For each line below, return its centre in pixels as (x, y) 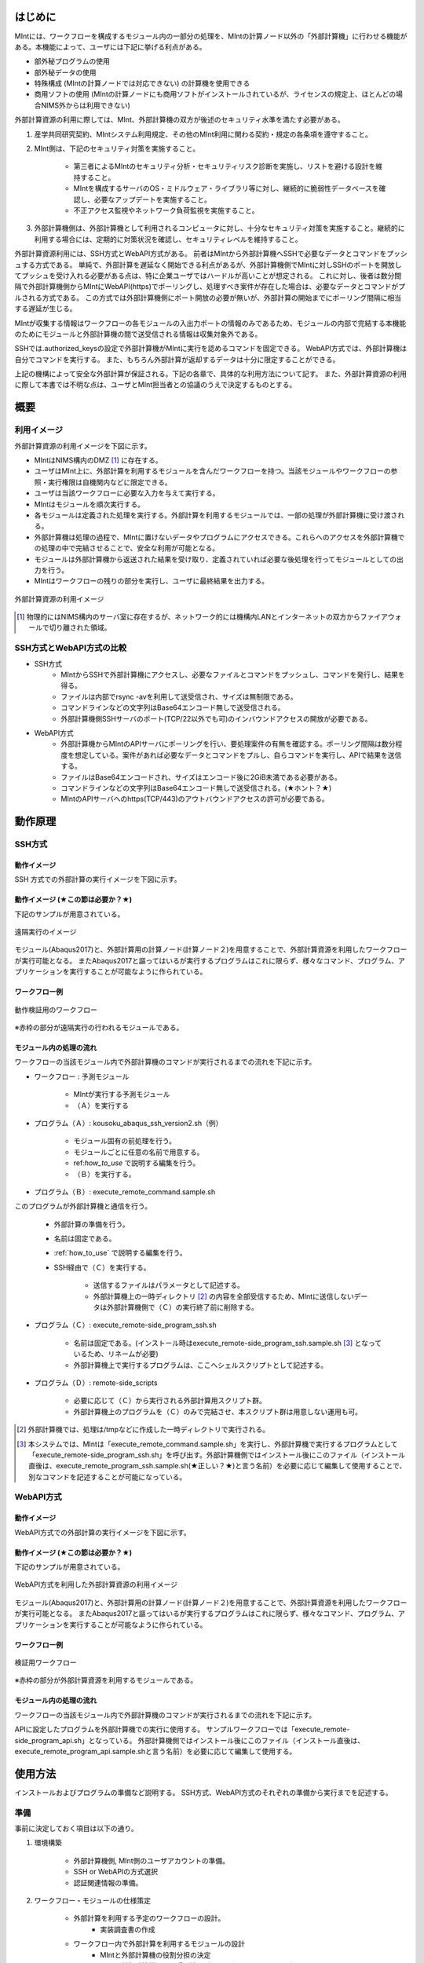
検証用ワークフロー (46, 1663)
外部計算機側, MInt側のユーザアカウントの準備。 (151, 1860)
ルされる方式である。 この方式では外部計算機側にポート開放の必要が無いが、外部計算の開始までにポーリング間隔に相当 (208, 298)
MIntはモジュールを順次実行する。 (90, 504)
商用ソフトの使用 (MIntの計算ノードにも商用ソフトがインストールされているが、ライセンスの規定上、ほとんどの (215, 94)
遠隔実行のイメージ (46, 932)
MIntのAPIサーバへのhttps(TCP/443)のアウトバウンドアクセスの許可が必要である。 (195, 799)
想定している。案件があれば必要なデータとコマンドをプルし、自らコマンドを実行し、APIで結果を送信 (238, 755)
